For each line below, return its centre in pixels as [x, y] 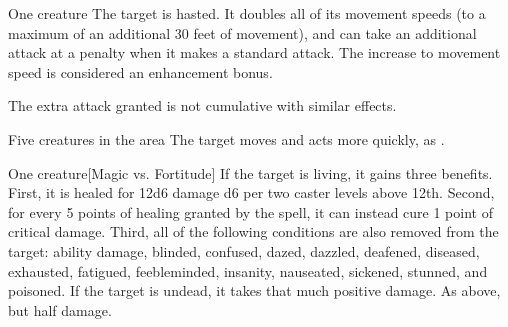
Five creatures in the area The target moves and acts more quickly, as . [226, 138]
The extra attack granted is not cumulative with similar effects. [202, 105]
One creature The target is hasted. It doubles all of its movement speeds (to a [247, 13]
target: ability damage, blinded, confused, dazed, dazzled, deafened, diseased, [244, 250]
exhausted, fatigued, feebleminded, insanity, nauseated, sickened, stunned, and [248, 270]
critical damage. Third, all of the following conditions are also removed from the [253, 231]
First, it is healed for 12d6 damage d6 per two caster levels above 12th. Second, [251, 192]
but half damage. [60, 309]
